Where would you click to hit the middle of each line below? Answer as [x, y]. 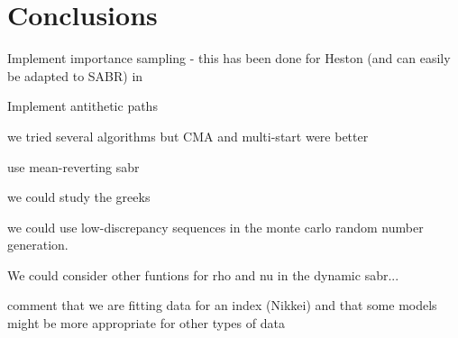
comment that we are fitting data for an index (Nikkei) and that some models [222, 305]
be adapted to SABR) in [75, 75]
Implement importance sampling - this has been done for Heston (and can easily [229, 58]
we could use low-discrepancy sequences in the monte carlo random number [215, 227]
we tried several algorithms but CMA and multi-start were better [188, 136]
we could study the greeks [79, 197]
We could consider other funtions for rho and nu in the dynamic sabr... [203, 274]
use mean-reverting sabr [73, 166]
